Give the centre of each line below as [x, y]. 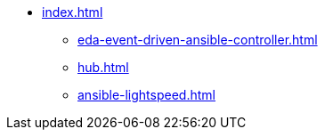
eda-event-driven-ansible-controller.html [198, 40]
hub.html [103, 67]
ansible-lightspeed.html [146, 95]
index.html [73, 12]
